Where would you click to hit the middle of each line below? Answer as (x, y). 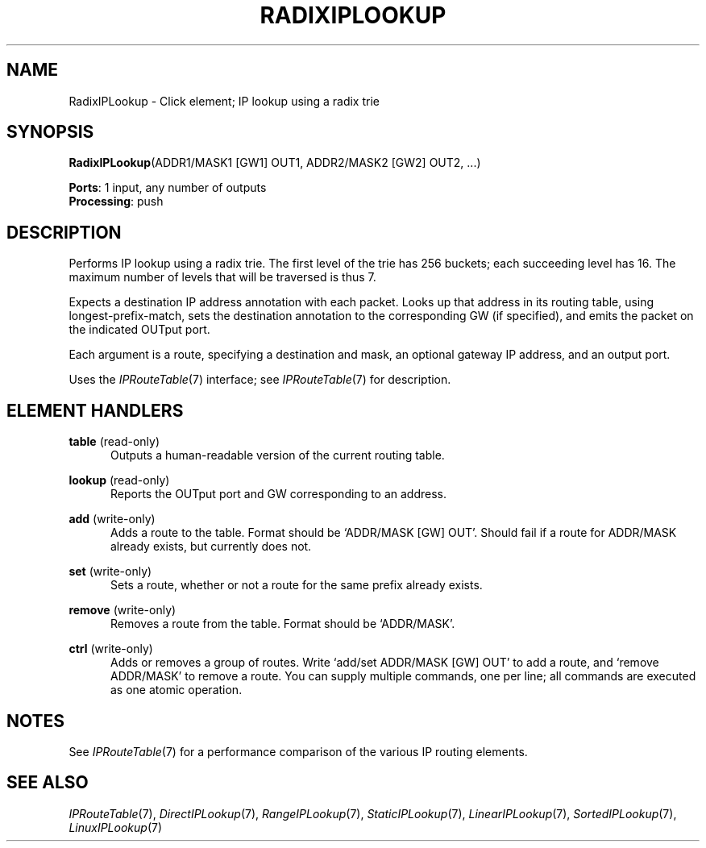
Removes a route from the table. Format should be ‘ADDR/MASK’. (283, 624)
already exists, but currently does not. (211, 547)
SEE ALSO (48, 783)
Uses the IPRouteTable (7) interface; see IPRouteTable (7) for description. (260, 380)
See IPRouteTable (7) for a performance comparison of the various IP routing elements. (298, 751)
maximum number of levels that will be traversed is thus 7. (222, 277)
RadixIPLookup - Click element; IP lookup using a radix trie (224, 101)
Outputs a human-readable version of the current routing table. (278, 455)
